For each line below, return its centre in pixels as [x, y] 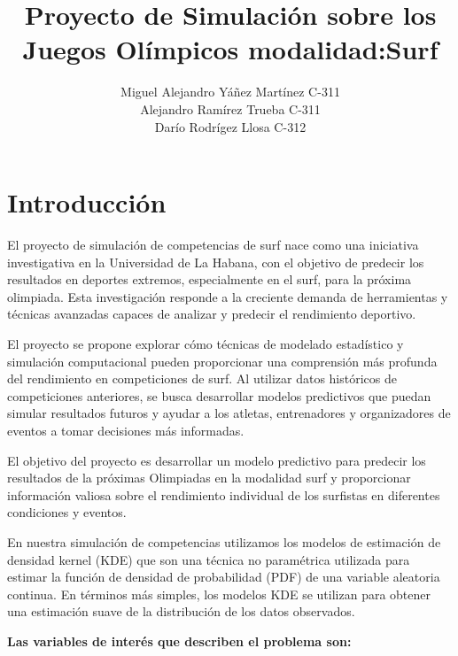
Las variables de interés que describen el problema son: [179, 641]
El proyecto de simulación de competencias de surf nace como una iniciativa [213, 245]
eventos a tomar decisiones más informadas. [126, 430]
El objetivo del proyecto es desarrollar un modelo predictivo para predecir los [217, 460]
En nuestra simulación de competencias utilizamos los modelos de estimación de [224, 541]
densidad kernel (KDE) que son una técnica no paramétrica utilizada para [209, 559]
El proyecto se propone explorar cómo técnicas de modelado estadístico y [206, 343]
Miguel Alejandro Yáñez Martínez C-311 [230, 92]
